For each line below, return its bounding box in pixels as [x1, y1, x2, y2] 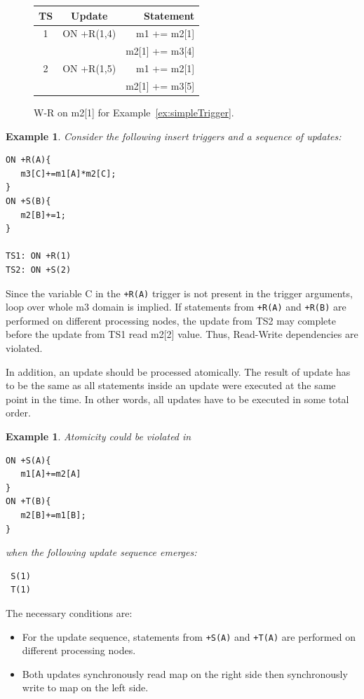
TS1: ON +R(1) [6, 251, 72, 262]
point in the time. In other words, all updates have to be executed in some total [6, 391, 349, 406]
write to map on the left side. [22, 680, 149, 695]
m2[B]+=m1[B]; [20, 510, 86, 520]
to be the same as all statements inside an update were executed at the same [6, 378, 336, 393]
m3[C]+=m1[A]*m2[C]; [20, 168, 116, 179]
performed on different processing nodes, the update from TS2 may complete [6, 313, 336, 327]
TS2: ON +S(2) [6, 264, 72, 275]
